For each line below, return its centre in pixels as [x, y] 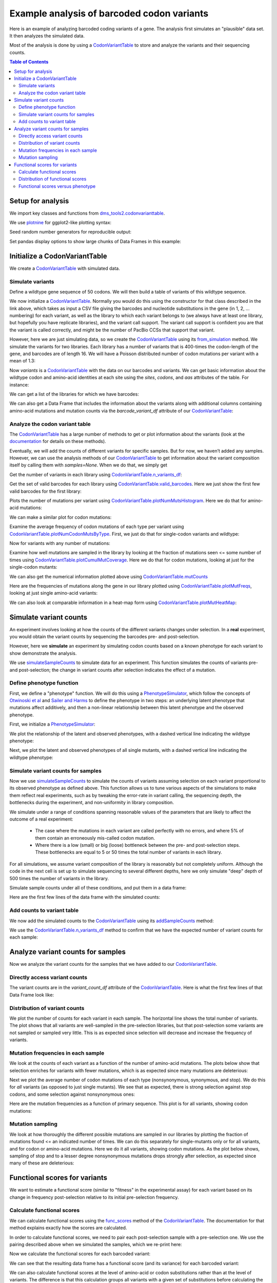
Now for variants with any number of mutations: [60, 543]
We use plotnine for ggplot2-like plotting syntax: [61, 223]
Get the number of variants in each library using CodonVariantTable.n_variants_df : [96, 474]
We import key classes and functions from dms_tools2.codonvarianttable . [87, 213]
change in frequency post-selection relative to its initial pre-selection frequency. [94, 1197]
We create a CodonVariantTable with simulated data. [65, 268]
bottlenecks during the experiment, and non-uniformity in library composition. [92, 803]
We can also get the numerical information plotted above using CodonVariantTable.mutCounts [109, 576]
